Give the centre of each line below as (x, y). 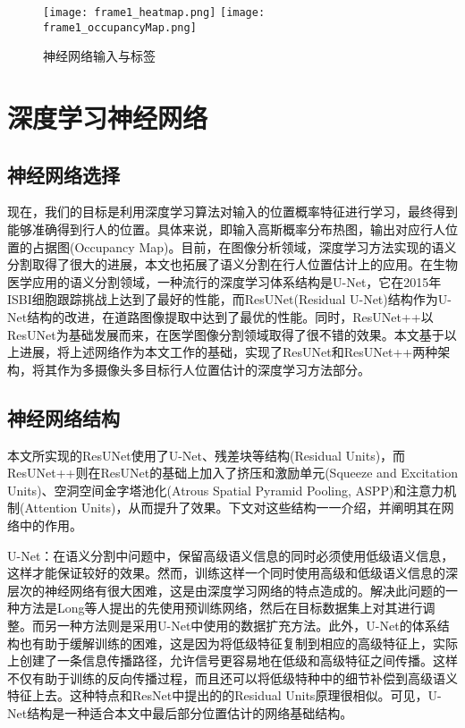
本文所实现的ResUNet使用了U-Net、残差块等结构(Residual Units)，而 (207, 455)
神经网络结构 (63, 417)
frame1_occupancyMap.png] (120, 27)
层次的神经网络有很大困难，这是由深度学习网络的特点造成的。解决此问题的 (226, 590)
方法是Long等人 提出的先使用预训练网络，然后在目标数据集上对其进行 (221, 608)
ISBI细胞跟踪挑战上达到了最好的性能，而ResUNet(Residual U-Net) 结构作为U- (229, 299)
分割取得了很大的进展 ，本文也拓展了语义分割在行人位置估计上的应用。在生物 (232, 264)
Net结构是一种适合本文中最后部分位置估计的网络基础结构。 (180, 712)
